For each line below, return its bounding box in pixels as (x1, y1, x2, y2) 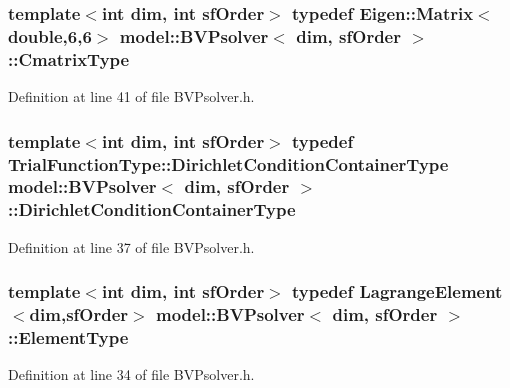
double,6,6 (8, 23, 92, 48)
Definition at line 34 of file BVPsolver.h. (8, 364, 255, 385)
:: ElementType (8, 325, 129, 349)
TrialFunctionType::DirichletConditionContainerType (8, 151, 449, 176)
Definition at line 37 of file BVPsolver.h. (8, 236, 255, 257)
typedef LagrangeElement (292, 279, 503, 304)
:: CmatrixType (8, 46, 130, 71)
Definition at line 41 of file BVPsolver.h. (8, 86, 255, 107)
